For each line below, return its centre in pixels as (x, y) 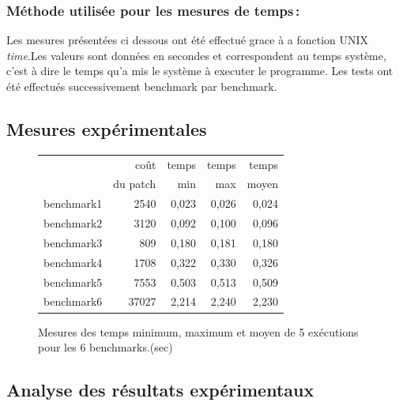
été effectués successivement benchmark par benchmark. (142, 86)
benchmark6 (73, 301)
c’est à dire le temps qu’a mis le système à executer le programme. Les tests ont (200, 71)
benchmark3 (73, 242)
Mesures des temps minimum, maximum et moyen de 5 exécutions (198, 331)
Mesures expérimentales (107, 128)
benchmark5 (73, 282)
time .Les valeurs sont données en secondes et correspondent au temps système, (196, 55)
